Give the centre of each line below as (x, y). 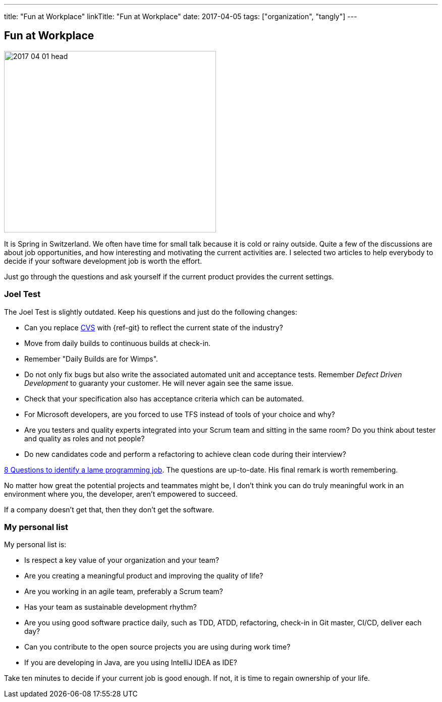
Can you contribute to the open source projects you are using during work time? (157, 647)
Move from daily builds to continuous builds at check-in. (118, 343)
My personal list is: (35, 545)
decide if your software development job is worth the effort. (103, 261)
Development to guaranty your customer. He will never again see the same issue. (159, 383)
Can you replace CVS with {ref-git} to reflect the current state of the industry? (154, 327)
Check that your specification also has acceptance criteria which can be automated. (164, 398)
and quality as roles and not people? (85, 438)
